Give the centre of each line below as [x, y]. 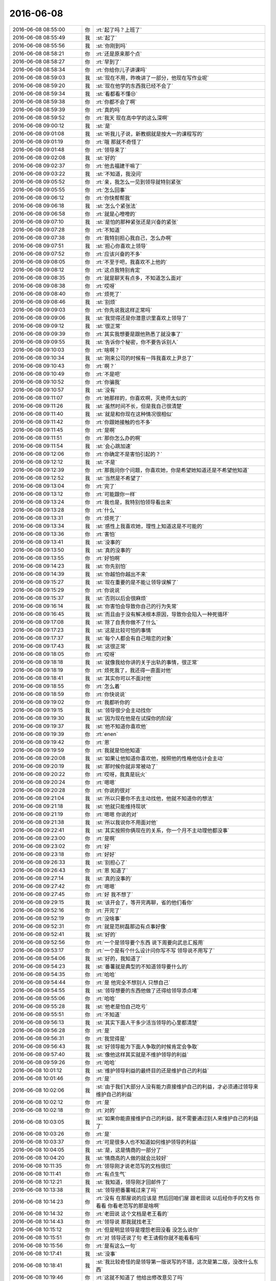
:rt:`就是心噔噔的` [116, 214]
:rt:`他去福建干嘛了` [119, 166]
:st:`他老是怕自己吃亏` [122, 1006]
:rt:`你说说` [109, 590]
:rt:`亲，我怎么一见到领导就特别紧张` [139, 182]
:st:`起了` [106, 37]
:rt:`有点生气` [111, 1174]
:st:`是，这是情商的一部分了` [129, 1150]
